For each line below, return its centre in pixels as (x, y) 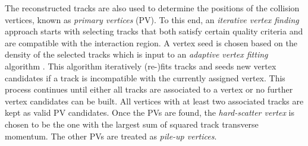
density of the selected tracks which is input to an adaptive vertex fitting (136, 54)
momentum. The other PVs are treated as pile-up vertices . (111, 136)
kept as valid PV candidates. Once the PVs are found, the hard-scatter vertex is (150, 112)
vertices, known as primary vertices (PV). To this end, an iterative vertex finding (152, 19)
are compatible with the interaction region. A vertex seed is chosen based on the (151, 42)
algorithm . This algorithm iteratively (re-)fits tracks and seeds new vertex (141, 66)
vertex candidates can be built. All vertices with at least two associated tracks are (154, 101)
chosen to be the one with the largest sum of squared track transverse (132, 124)
